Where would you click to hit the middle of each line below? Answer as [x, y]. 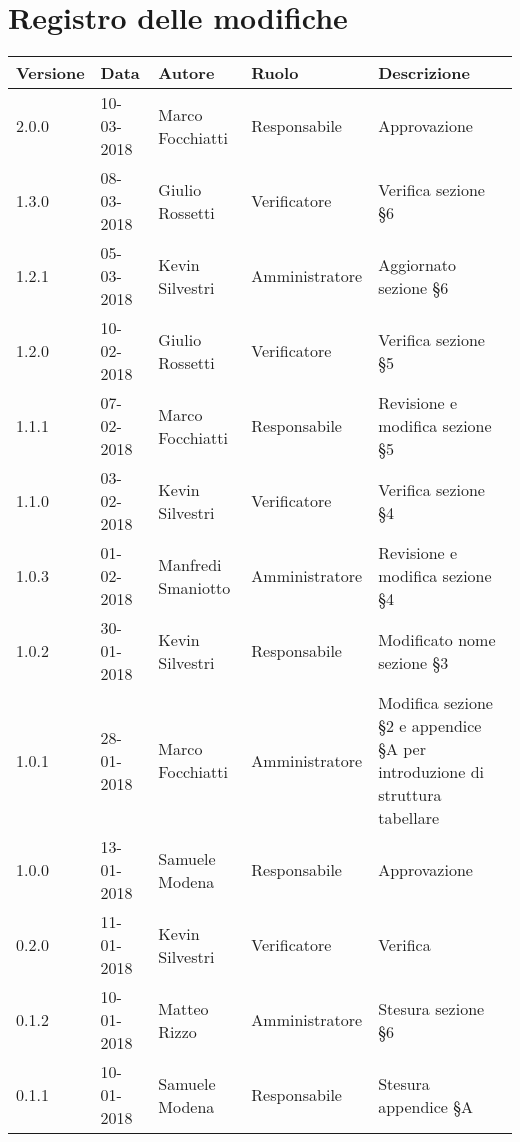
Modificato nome [437, 639]
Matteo [183, 1008]
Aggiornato [417, 264]
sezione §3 [413, 662]
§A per [402, 749]
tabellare [409, 818]
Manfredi [190, 564]
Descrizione [424, 73]
